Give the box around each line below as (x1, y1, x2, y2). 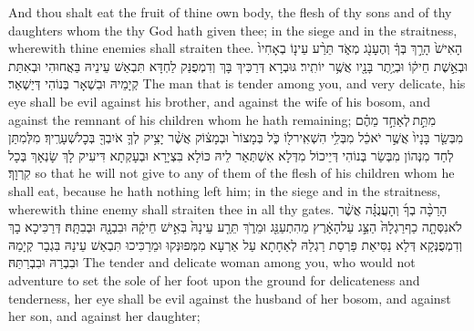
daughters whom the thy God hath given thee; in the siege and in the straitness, (8, 20, 458, 39)
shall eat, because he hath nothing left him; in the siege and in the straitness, (8, 181, 441, 200)
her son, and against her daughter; (8, 306, 201, 326)
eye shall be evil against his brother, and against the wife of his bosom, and (8, 91, 430, 110)
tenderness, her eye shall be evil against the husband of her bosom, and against (8, 288, 451, 307)
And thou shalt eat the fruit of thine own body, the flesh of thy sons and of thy (8, 3, 452, 21)
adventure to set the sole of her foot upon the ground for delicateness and (8, 270, 420, 289)
